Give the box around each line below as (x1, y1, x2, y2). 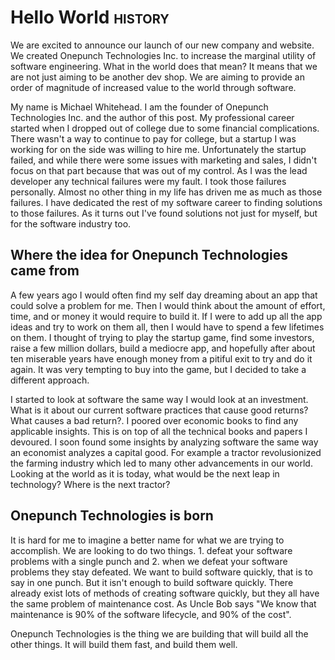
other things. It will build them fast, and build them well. (10, 638, 238, 650)
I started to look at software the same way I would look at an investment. (10, 393, 309, 405)
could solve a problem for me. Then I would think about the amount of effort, (10, 299, 326, 311)
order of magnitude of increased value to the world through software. (10, 81, 297, 93)
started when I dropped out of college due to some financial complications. (10, 122, 320, 134)
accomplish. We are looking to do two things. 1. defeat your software (10, 544, 293, 556)
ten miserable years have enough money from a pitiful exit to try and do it (10, 352, 313, 365)
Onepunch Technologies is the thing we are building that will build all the (10, 627, 309, 640)
